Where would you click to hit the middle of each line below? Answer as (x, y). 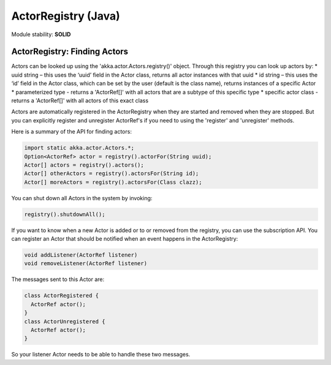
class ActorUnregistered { (65, 321)
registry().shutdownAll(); (65, 214)
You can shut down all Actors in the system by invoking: (82, 198)
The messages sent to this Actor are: (58, 279)
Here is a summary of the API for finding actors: (71, 132)
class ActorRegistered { (62, 296)
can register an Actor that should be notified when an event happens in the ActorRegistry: (125, 239)
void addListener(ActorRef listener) (81, 255)
